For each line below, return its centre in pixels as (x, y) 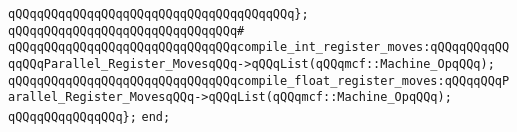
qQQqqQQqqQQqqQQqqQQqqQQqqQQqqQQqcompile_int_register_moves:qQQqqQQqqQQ (259, 47)
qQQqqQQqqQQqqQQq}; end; (89, 116)
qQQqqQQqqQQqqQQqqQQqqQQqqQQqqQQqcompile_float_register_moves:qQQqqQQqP (259, 80)
